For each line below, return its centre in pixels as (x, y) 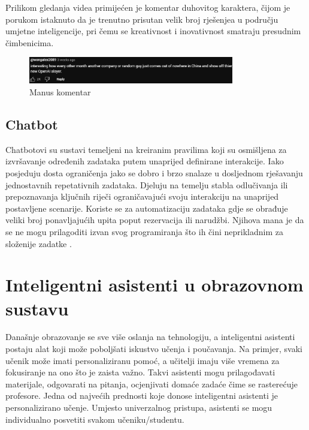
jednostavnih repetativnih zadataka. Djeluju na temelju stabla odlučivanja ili (147, 184)
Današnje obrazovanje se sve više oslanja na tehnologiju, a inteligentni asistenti (150, 337)
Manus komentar (60, 92)
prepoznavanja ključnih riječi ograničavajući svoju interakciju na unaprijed (142, 196)
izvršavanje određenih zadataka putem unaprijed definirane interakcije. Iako (145, 161)
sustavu (37, 308)
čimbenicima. (30, 42)
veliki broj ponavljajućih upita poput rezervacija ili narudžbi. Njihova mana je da (155, 220)
